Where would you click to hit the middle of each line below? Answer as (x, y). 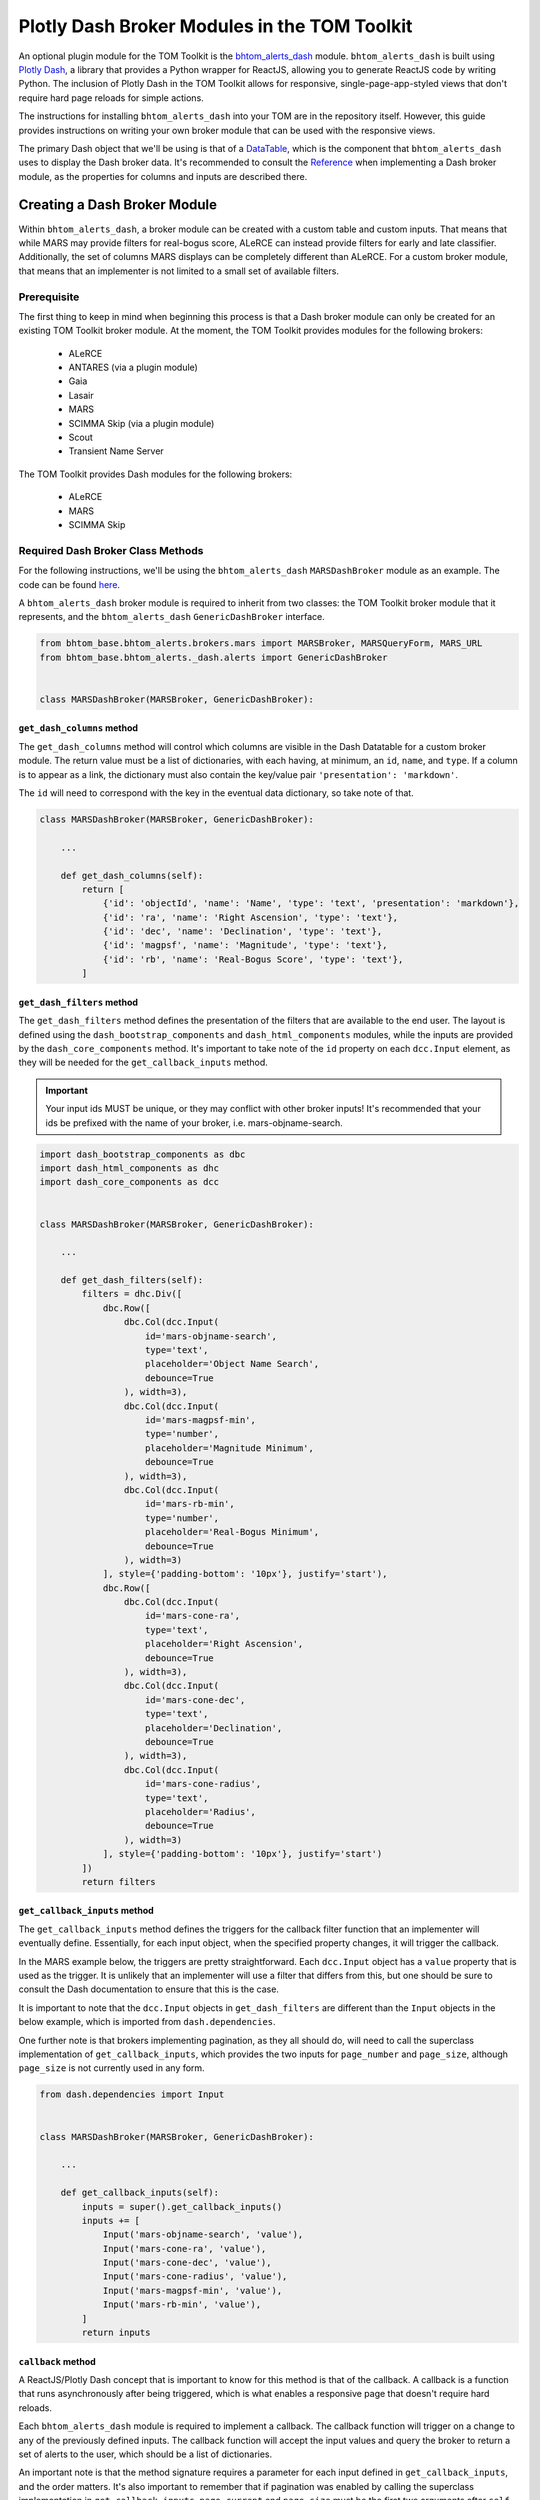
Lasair (81, 395)
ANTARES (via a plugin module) (133, 367)
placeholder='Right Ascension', (224, 1644)
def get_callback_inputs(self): (140, 2193)
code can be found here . (69, 584)
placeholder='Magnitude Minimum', (229, 1448)
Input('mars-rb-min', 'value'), (182, 2304)
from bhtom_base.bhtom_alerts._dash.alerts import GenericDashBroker (213, 657)
